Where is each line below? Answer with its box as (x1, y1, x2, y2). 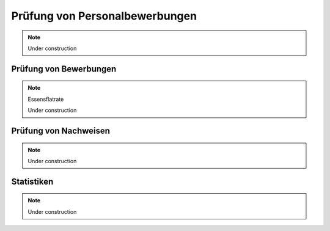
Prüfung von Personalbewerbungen (11, 9, 197, 23)
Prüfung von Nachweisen (11, 125, 110, 136)
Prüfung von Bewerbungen (11, 64, 117, 74)
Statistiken (11, 176, 54, 186)
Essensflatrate (28, 95, 64, 103)
